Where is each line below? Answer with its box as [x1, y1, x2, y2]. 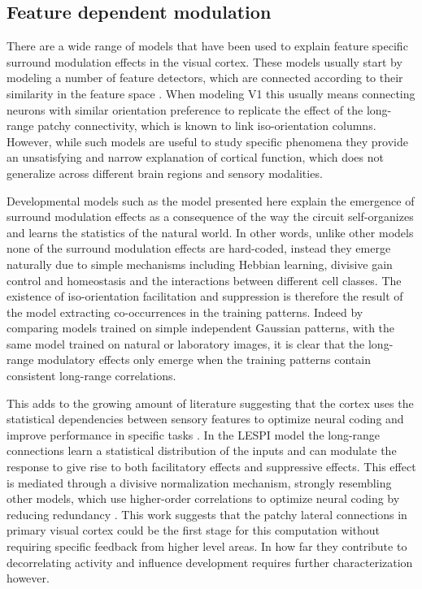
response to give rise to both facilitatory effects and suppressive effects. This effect [7, 458, 416, 475]
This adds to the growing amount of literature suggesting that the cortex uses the [7, 394, 414, 411]
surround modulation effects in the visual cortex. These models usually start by [7, 53, 402, 70]
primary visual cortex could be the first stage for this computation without [7, 522, 381, 539]
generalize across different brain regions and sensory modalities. [7, 164, 323, 181]
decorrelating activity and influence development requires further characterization [7, 553, 413, 570]
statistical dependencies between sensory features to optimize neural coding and [7, 410, 404, 427]
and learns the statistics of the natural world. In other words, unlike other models [7, 223, 414, 240]
